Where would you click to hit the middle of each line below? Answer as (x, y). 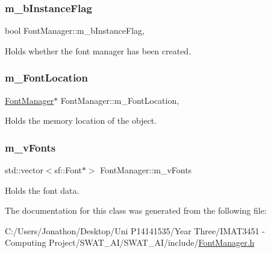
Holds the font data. (42, 190)
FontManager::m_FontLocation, (120, 100)
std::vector (24, 170)
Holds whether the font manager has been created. (98, 50)
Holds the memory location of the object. (81, 120)
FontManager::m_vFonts (146, 170)
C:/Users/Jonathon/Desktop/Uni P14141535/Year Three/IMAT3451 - (135, 230)
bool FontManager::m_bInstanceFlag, (75, 30)
